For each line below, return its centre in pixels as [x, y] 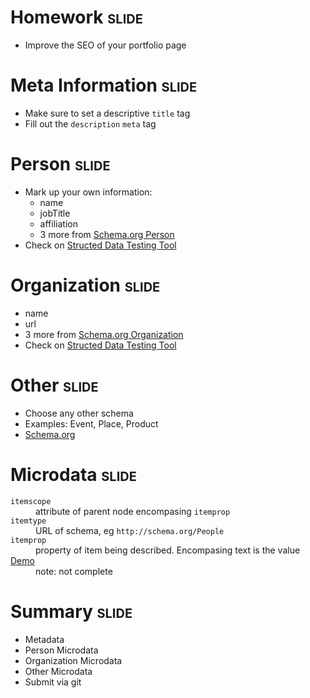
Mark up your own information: [88, 192]
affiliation [58, 223]
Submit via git [53, 682]
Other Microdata [58, 671]
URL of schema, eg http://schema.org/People [130, 530]
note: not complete [74, 571]
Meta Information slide [104, 85]
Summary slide [71, 611]
